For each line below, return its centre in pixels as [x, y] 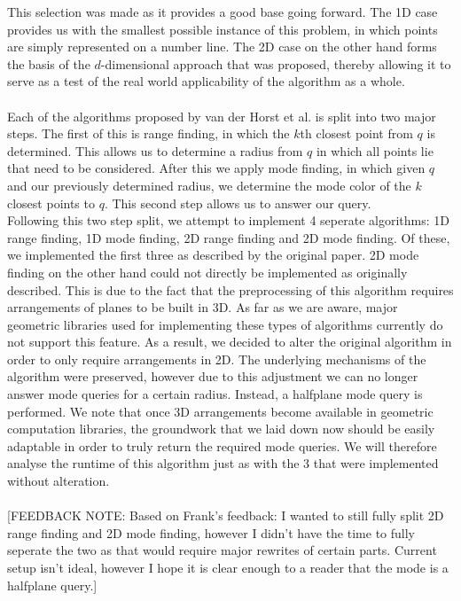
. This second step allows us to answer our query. [238, 203]
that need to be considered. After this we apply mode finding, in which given [216, 168]
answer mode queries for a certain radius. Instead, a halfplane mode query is [215, 394]
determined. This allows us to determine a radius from [155, 150]
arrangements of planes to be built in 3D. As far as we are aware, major [203, 307]
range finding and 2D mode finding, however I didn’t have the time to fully [211, 532]
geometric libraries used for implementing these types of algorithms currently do [225, 324]
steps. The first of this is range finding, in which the [148, 133]
